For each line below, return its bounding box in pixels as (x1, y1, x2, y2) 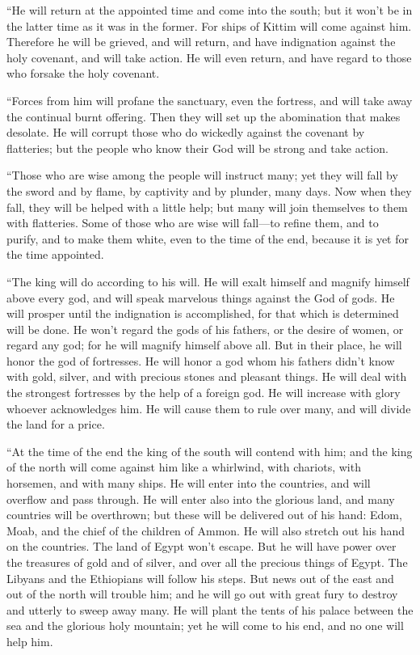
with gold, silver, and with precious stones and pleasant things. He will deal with (6, 368, 407, 385)
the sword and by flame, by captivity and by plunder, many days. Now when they (6, 182, 412, 199)
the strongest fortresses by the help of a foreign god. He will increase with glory (6, 384, 401, 401)
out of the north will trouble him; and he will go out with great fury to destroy (6, 585, 398, 602)
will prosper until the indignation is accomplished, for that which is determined (6, 305, 399, 322)
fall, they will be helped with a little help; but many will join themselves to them (6, 198, 408, 215)
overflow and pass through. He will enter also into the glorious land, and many (6, 490, 395, 507)
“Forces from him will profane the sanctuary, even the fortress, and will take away (6, 91, 413, 108)
